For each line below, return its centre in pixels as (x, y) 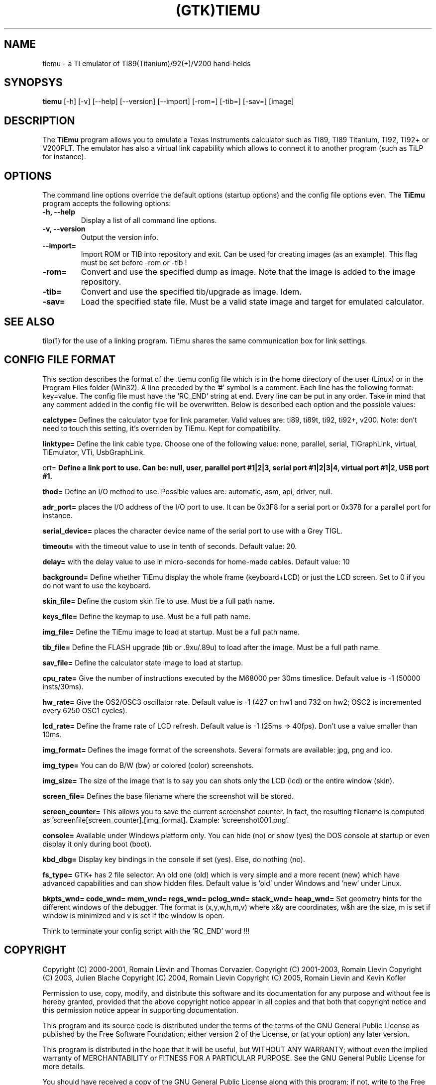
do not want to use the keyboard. (97, 585)
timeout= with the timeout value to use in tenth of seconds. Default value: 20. (170, 546)
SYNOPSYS (33, 83)
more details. (64, 1066)
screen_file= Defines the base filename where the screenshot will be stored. (168, 796)
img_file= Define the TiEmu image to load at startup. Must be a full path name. (171, 632)
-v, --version (64, 229)
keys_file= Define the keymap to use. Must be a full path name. (147, 616)
